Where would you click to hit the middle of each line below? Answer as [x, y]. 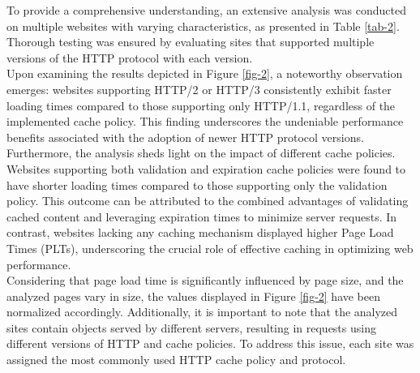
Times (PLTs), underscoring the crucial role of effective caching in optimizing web [210, 248]
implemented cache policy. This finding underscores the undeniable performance [205, 121]
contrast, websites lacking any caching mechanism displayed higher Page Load [200, 232]
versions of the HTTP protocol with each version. [130, 57]
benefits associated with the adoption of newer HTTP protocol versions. [185, 137]
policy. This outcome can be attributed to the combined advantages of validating [208, 201]
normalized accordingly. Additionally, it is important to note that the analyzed [202, 312]
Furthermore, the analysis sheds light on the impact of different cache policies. [201, 153]
